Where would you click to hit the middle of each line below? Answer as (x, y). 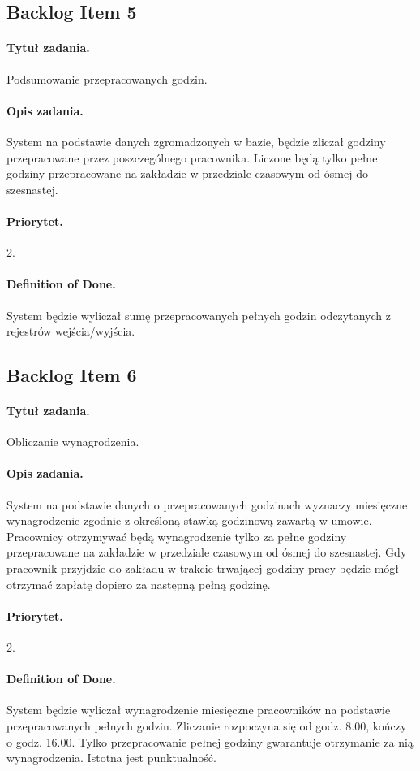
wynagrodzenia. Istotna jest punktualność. (111, 758)
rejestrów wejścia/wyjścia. (71, 331)
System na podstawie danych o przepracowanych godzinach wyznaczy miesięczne (207, 504)
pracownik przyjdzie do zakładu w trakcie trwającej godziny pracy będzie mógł (203, 568)
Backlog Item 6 (72, 375)
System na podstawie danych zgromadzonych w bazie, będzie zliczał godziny (196, 141)
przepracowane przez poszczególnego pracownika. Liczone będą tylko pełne (192, 157)
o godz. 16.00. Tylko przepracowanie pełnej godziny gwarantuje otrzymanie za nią (210, 741)
